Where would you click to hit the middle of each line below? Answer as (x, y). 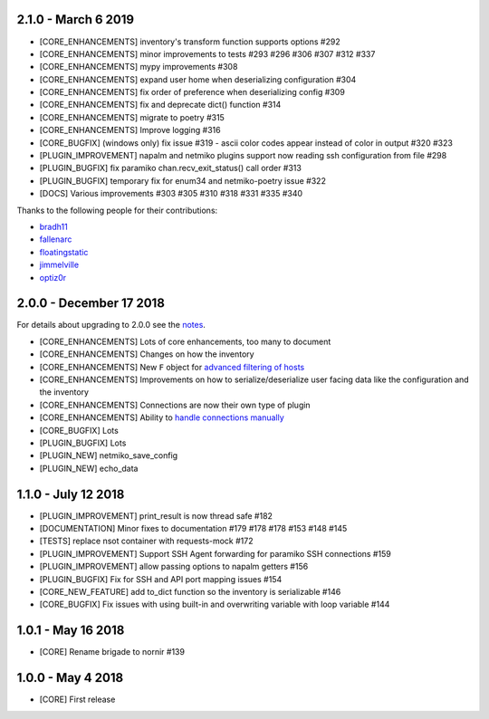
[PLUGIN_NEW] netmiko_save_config (109, 455)
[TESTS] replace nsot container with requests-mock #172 (146, 541)
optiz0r (53, 277)
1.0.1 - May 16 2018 (71, 631)
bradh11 (53, 226)
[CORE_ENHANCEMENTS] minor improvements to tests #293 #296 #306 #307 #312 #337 (207, 53)
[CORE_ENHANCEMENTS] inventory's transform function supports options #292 (190, 42)
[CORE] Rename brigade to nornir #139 (112, 652)
